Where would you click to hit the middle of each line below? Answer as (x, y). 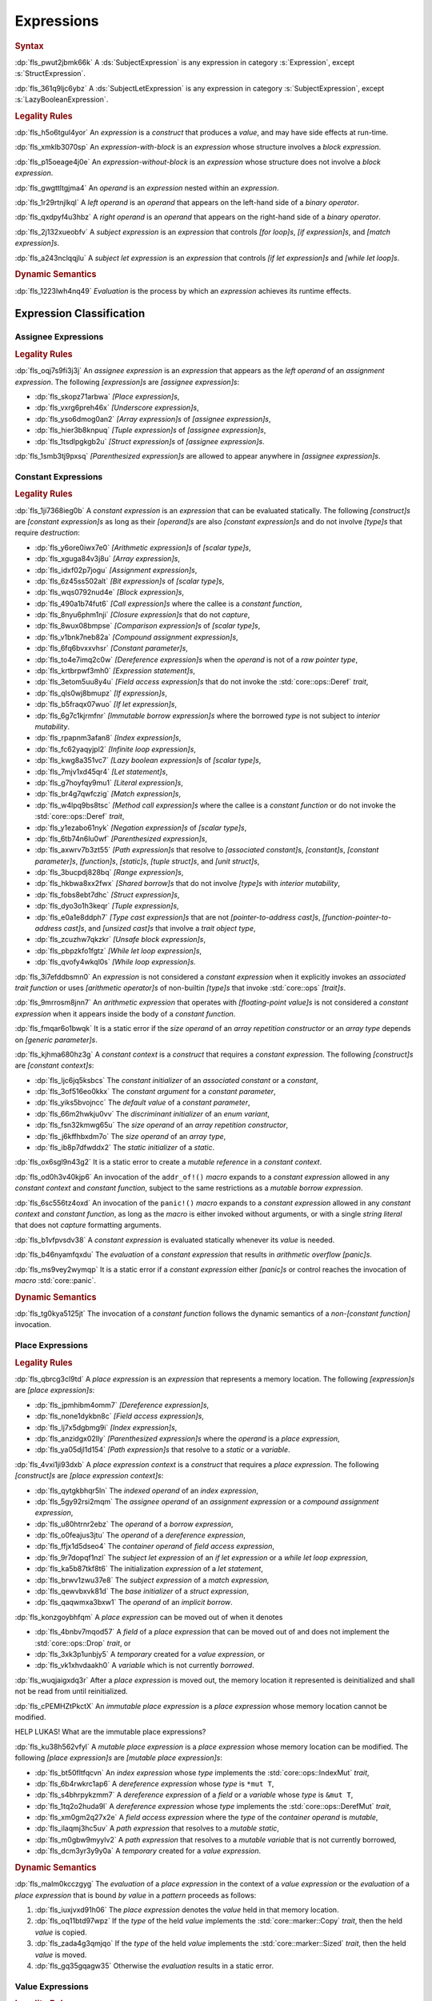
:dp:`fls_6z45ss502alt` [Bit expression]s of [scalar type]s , (130, 581)
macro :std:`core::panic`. (55, 1280)
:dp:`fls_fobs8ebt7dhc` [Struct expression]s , (107, 894)
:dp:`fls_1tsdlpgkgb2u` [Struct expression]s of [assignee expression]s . (150, 441)
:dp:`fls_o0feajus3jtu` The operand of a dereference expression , (140, 1535)
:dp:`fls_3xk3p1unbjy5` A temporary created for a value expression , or (150, 1654)
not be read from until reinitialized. (71, 1691)
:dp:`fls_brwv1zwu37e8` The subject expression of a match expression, (152, 1580)
